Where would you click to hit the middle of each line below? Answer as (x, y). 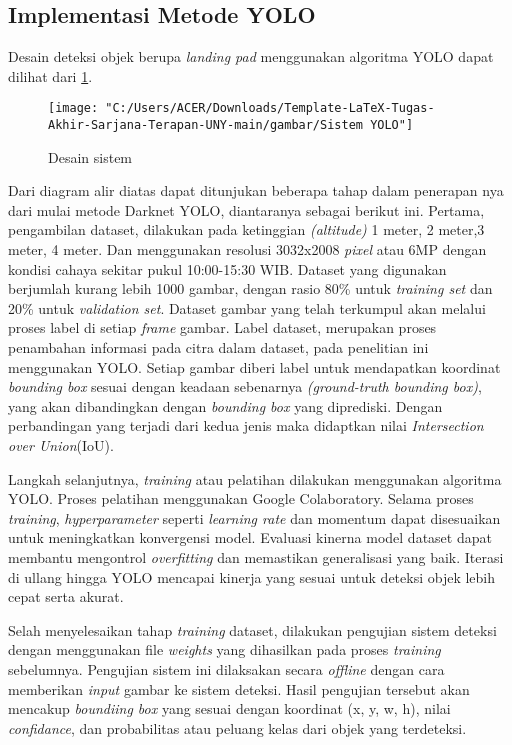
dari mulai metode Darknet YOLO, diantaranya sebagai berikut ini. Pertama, (246, 209)
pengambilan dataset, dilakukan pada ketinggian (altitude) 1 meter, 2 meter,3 (246, 229)
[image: (73, 108)
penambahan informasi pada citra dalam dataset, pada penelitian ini (218, 347)
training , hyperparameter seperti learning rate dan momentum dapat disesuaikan (254, 517)
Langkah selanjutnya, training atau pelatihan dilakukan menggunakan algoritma (255, 478)
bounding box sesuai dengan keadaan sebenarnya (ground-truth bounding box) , (245, 386)
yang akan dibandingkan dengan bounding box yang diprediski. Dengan (225, 405)
